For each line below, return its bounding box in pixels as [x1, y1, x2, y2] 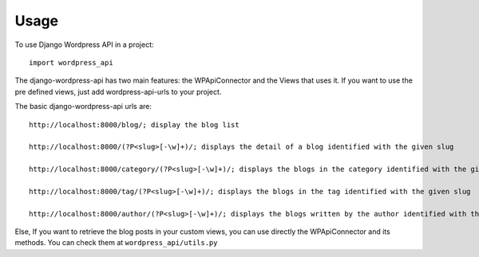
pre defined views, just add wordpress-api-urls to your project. [14, 87, 222, 96]
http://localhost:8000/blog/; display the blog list [29, 120, 239, 129]
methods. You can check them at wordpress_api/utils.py [14, 238, 218, 247]
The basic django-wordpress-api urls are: [14, 102, 152, 111]
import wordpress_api [29, 58, 113, 67]
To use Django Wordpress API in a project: [14, 40, 155, 49]
